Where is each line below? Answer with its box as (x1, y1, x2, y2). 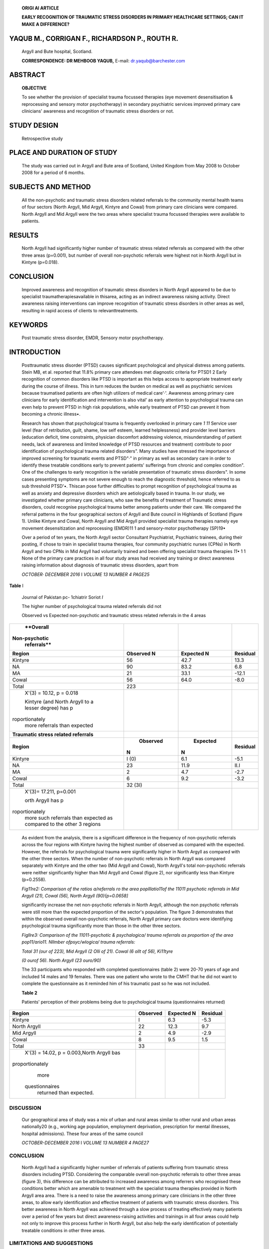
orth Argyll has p (24, 797, 64, 804)
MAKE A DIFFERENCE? (21, 21, 70, 27)
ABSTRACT (9, 70, 46, 79)
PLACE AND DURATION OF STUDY (9, 148, 118, 157)
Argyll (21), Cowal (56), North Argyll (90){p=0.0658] (21, 892, 129, 899)
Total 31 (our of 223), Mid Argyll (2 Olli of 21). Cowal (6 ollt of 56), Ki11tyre (21, 948, 173, 954)
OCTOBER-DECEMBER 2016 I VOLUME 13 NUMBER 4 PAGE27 (21, 1140, 149, 1146)
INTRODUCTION (9, 348, 61, 356)
